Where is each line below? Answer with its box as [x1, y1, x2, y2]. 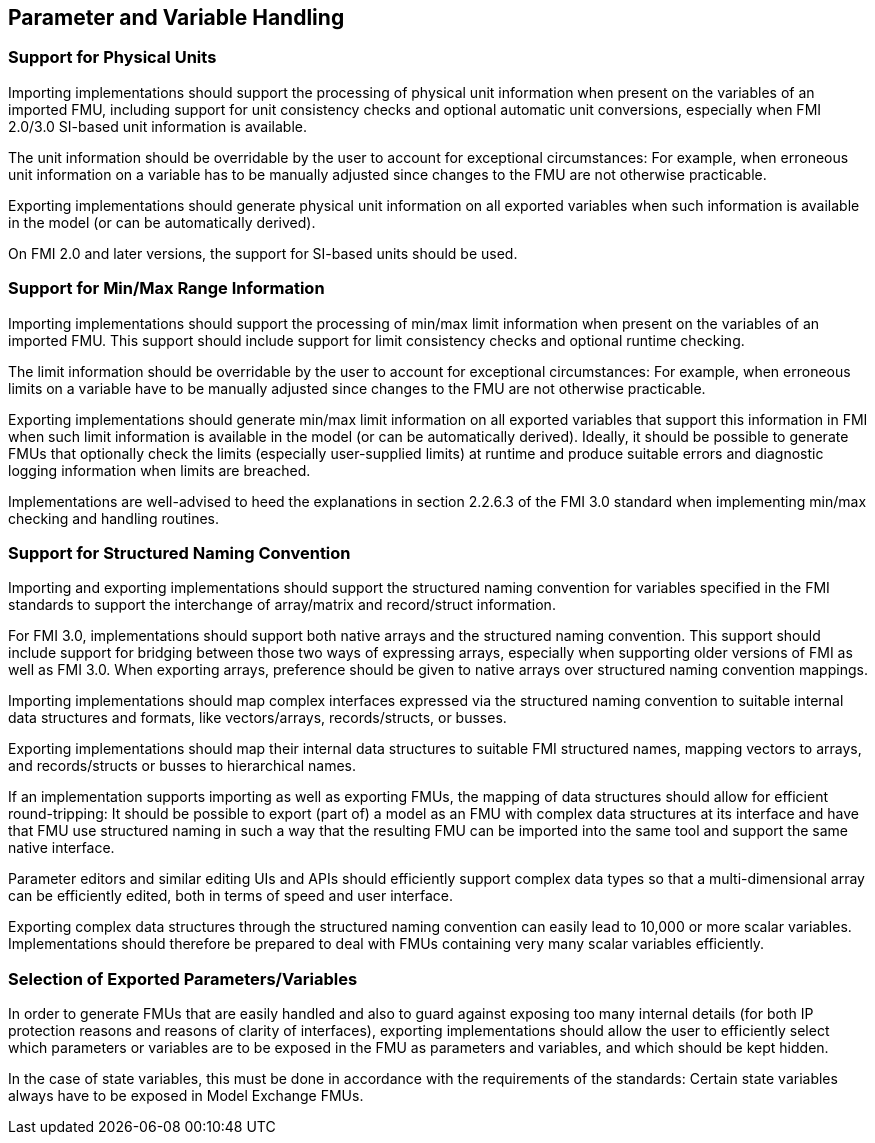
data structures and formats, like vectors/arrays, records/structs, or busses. [8, 709, 507, 727]
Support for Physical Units [8, 47, 217, 68]
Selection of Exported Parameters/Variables [8, 968, 358, 989]
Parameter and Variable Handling [8, 5, 345, 30]
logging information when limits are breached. [8, 461, 311, 479]
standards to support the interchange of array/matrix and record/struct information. [8, 596, 556, 614]
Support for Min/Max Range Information [8, 278, 325, 299]
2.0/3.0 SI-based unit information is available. [8, 117, 307, 135]
